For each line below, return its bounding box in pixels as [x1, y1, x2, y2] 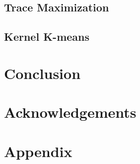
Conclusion [4, 63, 81, 83]
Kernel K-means [4, 29, 90, 44]
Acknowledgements [4, 102, 137, 122]
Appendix [4, 141, 72, 161]
